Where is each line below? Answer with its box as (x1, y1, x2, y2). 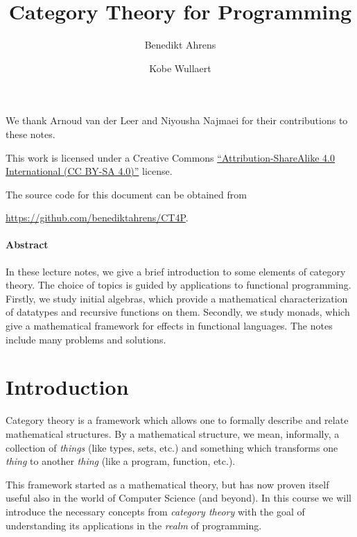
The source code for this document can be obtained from (6, 187, 247, 201)
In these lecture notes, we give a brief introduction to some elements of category (6, 264, 346, 278)
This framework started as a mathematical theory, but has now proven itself (6, 477, 329, 491)
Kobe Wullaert (149, 60, 211, 75)
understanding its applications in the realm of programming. (6, 518, 262, 532)
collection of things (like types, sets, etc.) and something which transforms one (6, 440, 338, 454)
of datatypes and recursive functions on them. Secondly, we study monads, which (6, 305, 350, 319)
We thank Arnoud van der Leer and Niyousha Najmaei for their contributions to (6, 113, 348, 128)
